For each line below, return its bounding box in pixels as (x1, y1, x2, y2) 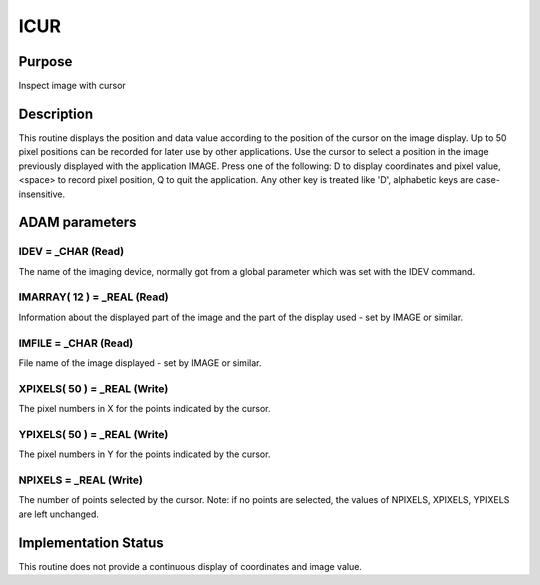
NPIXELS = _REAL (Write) (18, 473, 144, 487)
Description (18, 105, 94, 122)
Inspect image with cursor (18, 80, 127, 92)
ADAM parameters (18, 214, 137, 231)
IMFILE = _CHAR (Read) (18, 336, 134, 350)
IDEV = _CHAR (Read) (18, 245, 125, 259)
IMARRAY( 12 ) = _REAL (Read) (18, 290, 169, 304)
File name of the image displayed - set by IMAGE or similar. (18, 356, 262, 369)
